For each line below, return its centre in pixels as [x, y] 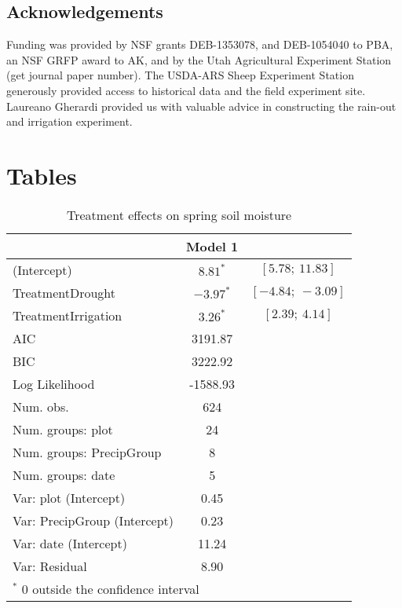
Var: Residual [50, 566]
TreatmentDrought [64, 292]
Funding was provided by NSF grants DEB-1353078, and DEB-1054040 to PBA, [200, 44]
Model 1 [212, 246]
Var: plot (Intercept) [69, 497]
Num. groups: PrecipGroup [87, 452]
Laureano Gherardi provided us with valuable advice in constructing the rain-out [201, 106]
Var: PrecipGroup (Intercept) [93, 520]
